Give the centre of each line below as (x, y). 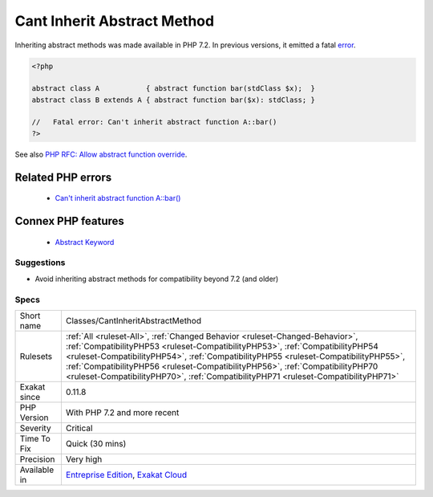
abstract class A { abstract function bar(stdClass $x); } (174, 89)
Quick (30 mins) (96, 443)
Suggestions (40, 263)
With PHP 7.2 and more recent (122, 412)
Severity (35, 428)
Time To (35, 438)
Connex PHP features (69, 221)
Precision (37, 459)
